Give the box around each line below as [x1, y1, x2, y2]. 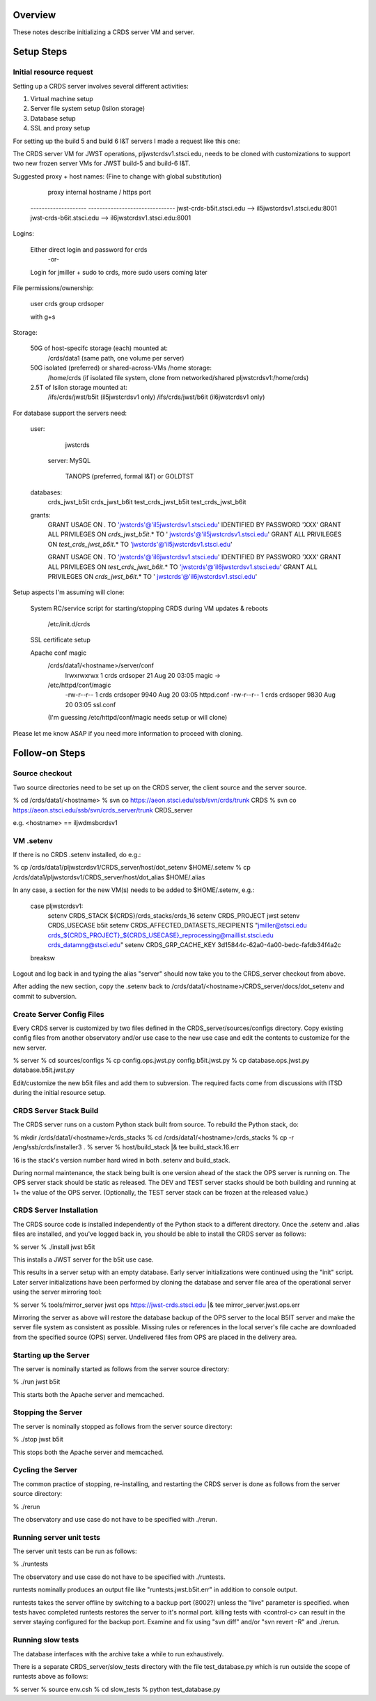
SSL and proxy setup [30, 124, 91, 133]
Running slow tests [13, 1635, 79, 1645]
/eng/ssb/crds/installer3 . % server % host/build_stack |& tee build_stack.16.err [13, 1143, 240, 1151]
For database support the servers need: [13, 409, 127, 417]
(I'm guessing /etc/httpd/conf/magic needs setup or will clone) [47, 713, 228, 722]
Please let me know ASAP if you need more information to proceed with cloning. [13, 729, 243, 737]
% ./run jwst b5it [13, 1377, 61, 1386]
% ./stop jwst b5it [13, 1435, 64, 1444]
